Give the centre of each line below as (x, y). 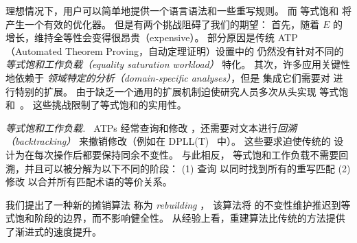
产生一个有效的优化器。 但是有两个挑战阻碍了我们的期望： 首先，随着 (163, 24)
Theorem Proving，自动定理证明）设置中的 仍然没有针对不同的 (205, 50)
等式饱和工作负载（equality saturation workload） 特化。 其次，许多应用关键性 (178, 64)
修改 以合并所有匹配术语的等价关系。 (89, 182)
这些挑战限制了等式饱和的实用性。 (110, 105)
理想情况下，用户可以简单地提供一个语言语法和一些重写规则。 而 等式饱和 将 (178, 10)
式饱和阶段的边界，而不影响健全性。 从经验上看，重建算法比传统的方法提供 (175, 218)
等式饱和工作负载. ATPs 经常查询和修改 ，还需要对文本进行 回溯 (151, 127)
